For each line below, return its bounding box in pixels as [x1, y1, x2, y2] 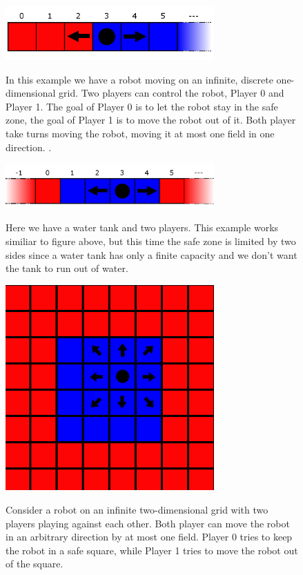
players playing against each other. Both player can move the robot [6, 516, 290, 530]
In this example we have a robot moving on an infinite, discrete [6, 72, 273, 86]
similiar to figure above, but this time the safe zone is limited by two [6, 233, 296, 248]
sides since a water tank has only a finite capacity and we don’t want [6, 247, 297, 262]
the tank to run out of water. [6, 261, 128, 275]
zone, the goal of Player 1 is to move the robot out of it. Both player [6, 113, 296, 127]
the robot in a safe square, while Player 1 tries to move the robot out [6, 543, 298, 557]
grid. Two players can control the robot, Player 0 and [59, 86, 284, 100]
